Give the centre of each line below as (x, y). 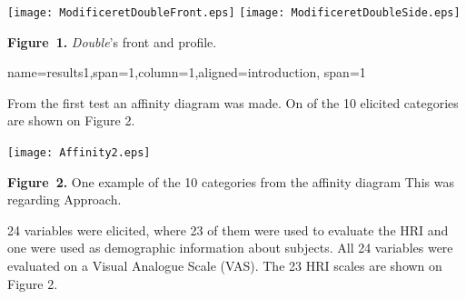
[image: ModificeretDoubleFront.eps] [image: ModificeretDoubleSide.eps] (234, 13)
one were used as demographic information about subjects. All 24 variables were (230, 248)
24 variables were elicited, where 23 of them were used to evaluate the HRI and (228, 229)
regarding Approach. (64, 199)
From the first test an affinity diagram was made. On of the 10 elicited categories (233, 102)
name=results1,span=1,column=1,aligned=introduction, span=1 (187, 72)
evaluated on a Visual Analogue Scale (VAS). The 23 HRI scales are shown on (225, 266)
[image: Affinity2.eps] (79, 153)
